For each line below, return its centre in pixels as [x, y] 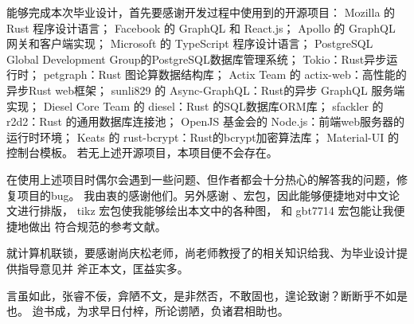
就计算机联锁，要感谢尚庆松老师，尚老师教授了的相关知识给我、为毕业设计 [201, 253]
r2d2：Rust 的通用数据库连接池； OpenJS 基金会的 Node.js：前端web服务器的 [205, 121]
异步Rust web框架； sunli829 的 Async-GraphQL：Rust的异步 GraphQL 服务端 [206, 90]
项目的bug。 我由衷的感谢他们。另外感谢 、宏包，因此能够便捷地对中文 [203, 195]
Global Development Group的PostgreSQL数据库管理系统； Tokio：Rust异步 [197, 59]
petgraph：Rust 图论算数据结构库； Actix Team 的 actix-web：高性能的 [225, 74]
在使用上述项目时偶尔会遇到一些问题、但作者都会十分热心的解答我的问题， [201, 179]
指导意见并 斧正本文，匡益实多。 [103, 268]
